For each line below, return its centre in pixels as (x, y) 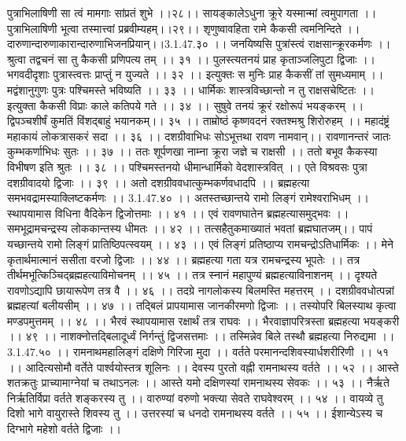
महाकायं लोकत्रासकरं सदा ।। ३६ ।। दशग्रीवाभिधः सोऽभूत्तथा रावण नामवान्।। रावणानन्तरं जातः (199, 136)
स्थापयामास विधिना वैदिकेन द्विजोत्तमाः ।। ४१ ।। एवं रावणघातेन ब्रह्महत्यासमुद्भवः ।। (178, 213)
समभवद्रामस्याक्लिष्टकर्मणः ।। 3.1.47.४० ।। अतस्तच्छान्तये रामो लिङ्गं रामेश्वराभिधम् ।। (188, 198)
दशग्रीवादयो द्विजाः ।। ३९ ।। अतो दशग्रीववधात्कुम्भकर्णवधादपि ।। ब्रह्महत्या (159, 182)
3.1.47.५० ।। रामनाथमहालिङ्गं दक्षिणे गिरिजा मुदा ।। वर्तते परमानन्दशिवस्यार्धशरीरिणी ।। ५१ (198, 352)
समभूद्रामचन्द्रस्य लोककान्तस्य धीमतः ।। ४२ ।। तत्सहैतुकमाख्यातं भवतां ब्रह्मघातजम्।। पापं (190, 228)
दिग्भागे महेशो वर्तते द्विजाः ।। (64, 429)
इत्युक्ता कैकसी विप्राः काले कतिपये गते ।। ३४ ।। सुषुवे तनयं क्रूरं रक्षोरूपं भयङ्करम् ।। (186, 105)
